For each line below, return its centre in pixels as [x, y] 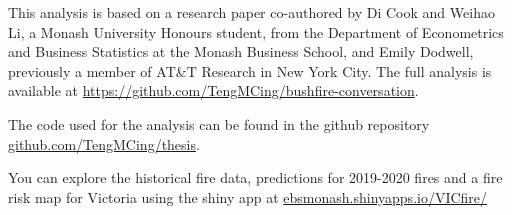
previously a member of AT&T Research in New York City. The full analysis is [250, 70]
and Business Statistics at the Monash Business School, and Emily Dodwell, [241, 51]
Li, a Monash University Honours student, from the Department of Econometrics [256, 31]
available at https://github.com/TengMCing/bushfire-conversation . [213, 90]
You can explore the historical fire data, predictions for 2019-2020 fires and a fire [255, 177]
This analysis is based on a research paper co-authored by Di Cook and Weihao [251, 12]
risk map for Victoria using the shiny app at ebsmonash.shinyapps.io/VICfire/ [248, 196]
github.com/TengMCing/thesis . [104, 143]
